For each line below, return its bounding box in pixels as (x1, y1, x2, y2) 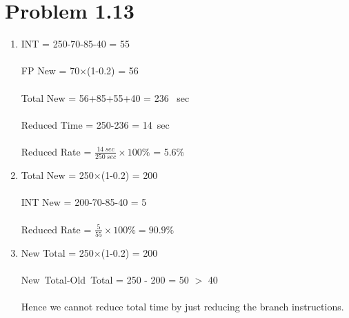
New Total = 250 (21, 245, 94, 259)
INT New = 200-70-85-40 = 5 (21, 195, 147, 209)
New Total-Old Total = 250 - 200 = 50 (21, 273, 189, 287)
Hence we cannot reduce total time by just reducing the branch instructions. (21, 299, 344, 314)
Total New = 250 (21, 168, 94, 182)
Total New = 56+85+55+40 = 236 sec (21, 90, 190, 105)
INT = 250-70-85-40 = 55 (21, 36, 130, 51)
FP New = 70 (21, 63, 80, 78)
